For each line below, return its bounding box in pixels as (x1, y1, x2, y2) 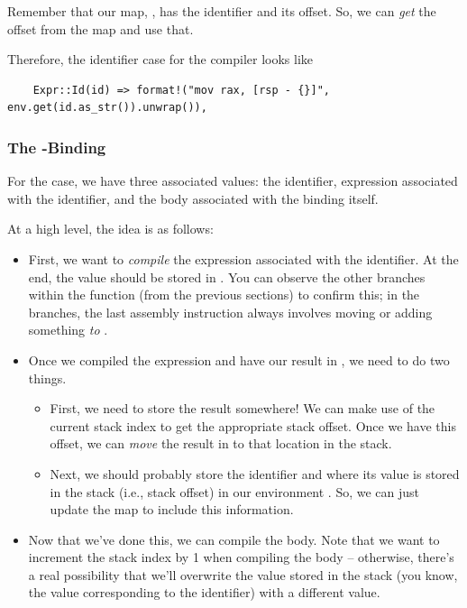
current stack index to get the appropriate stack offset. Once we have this (50, 416, 456, 435)
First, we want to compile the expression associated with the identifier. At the (28, 249, 459, 268)
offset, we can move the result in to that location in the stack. (50, 434, 392, 453)
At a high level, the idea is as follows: (7, 219, 214, 238)
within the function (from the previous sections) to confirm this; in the (28, 285, 420, 304)
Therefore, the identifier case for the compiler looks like (7, 50, 314, 69)
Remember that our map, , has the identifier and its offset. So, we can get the (7, 2, 436, 20)
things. (28, 368, 67, 387)
